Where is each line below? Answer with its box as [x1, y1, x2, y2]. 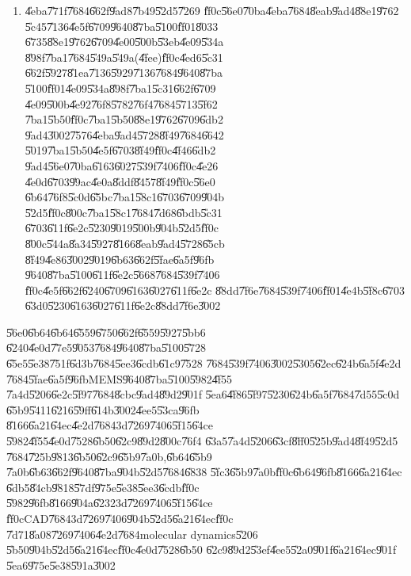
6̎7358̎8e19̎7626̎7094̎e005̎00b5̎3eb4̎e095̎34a [25, 33, 224, 50]
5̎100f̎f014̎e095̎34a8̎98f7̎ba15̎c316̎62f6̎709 [25, 79, 216, 96]
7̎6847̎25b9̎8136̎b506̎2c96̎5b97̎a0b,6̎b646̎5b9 [6, 448, 212, 464]
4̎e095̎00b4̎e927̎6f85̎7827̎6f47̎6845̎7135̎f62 [25, 95, 218, 112]
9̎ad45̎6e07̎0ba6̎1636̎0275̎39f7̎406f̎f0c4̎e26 [25, 157, 219, 174]
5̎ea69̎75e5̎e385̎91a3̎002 [6, 556, 116, 573]
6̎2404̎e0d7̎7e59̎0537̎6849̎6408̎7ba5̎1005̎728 [6, 339, 206, 356]
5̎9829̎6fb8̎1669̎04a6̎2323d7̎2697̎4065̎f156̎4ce [6, 494, 213, 511]
